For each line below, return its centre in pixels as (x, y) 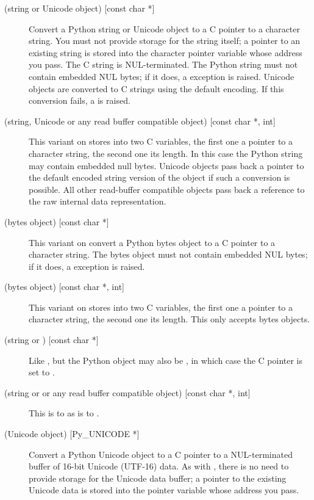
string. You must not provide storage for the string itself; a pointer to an (165, 41)
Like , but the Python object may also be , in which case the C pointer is (166, 360)
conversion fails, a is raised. (80, 100)
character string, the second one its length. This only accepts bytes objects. (169, 319)
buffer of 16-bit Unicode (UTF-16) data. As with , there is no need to (159, 466)
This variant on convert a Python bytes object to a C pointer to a (152, 242)
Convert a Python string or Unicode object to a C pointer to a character (165, 28)
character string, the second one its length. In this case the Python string (166, 153)
